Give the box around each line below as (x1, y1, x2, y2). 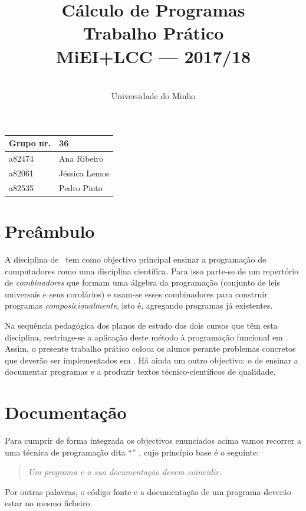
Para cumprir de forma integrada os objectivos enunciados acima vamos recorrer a (5, 434, 301, 446)
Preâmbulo (5, 219, 95, 243)
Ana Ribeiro (59, 152, 104, 165)
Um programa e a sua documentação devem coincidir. (28, 466, 222, 478)
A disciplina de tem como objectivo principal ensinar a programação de (5, 253, 266, 265)
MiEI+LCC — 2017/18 (55, 44, 251, 68)
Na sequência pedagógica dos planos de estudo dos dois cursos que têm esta (5, 319, 278, 331)
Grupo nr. (9, 137, 51, 149)
